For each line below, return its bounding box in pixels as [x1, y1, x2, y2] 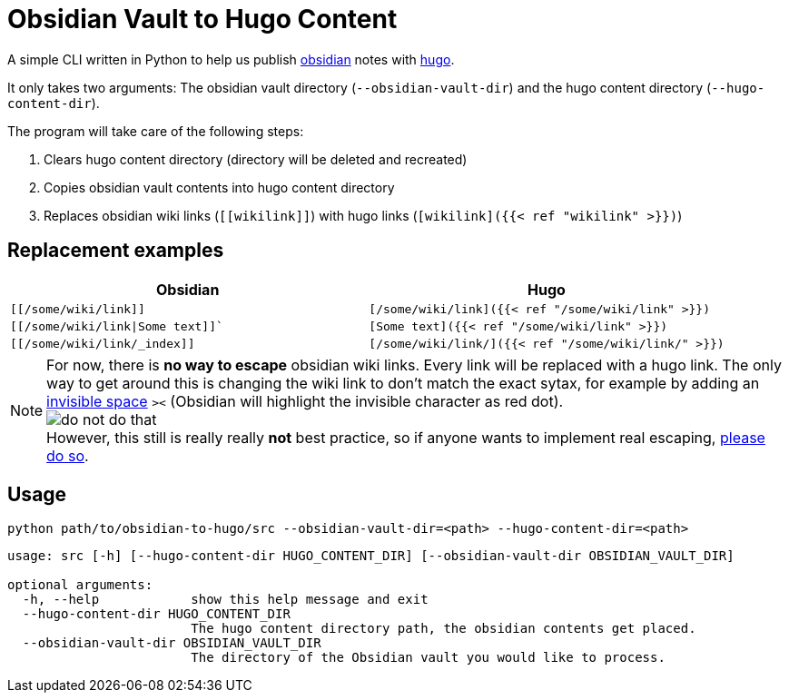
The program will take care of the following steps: [7, 123, 304, 139]
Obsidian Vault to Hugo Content [7, 4, 398, 35]
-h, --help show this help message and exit [22, 592, 429, 607]
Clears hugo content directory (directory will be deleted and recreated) [44, 151, 468, 167]
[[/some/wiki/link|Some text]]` [10, 319, 223, 333]
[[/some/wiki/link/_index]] [10, 336, 195, 350]
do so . [46, 446, 89, 465]
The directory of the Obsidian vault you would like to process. [191, 650, 666, 665]
